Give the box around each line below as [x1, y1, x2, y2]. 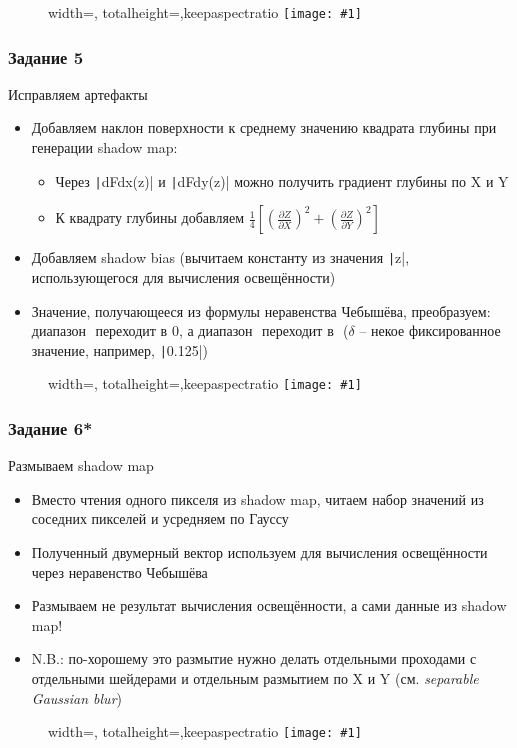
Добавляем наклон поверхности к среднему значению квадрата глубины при [31, 117, 497, 138]
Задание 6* [8, 415, 93, 440]
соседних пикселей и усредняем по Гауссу [31, 508, 289, 529]
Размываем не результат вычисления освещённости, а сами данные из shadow [31, 595, 507, 616]
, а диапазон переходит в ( [178, 320, 349, 341]
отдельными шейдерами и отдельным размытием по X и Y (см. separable [31, 668, 479, 689]
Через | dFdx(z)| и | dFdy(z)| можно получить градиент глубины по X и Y [55, 170, 509, 191]
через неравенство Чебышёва [31, 561, 208, 582]
